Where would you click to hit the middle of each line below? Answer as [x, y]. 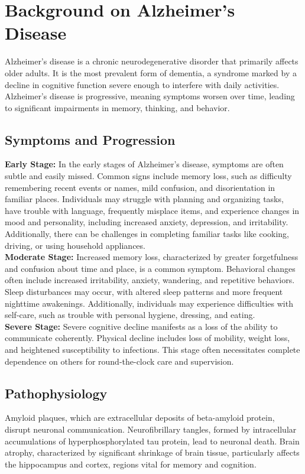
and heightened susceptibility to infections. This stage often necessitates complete [152, 349]
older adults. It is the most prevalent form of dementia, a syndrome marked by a [151, 72]
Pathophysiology [56, 393]
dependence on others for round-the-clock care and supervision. [119, 361]
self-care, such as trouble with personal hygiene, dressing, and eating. [130, 315]
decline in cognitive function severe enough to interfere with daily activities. [142, 84]
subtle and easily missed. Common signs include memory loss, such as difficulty [148, 176]
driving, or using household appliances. [75, 245]
